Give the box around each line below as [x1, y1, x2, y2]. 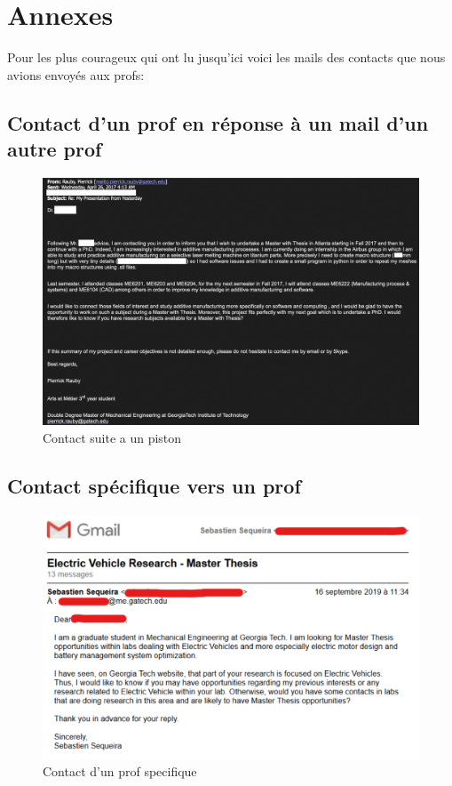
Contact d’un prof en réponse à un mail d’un [7, 108, 429, 136]
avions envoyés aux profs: [7, 65, 145, 84]
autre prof [7, 135, 102, 163]
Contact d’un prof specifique [43, 762, 197, 781]
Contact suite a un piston [43, 428, 182, 446]
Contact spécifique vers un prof [7, 471, 301, 499]
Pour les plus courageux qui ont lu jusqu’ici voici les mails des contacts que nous [7, 48, 446, 67]
